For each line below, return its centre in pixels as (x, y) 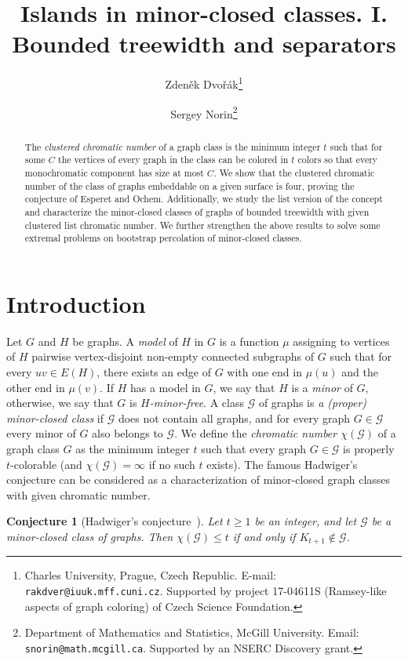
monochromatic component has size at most (114, 172)
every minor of (41, 433)
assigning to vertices (341, 341)
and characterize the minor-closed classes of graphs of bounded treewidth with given (197, 211)
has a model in (165, 387)
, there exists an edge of (154, 371)
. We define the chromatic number (256, 433)
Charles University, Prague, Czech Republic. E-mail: (150, 575)
